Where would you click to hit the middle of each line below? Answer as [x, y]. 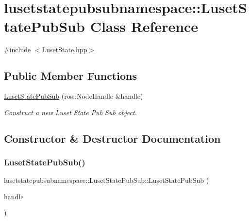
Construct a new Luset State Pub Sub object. [70, 112]
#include [17, 50]
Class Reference [144, 26]
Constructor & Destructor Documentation [112, 138]
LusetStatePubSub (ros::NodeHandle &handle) [74, 96]
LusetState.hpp [65, 50]
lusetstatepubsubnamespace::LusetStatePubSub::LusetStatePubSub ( [107, 180]
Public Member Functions [70, 76]
